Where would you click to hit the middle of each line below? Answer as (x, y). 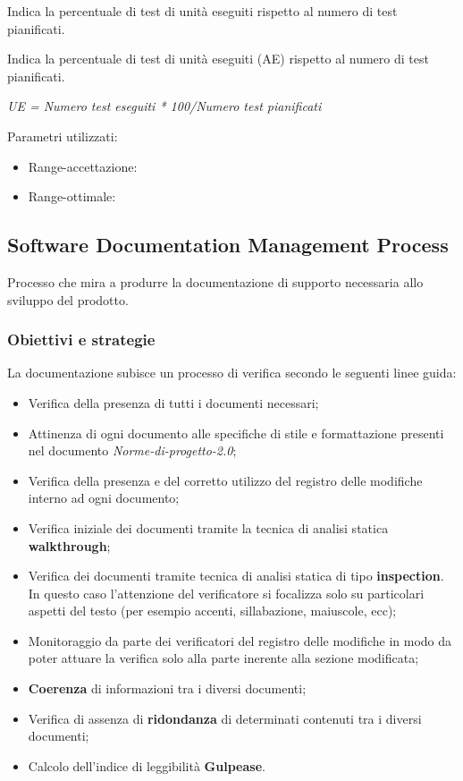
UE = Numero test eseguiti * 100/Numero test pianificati (164, 106)
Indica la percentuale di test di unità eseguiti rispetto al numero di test (202, 11)
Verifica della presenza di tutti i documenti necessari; (173, 402)
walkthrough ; (69, 545)
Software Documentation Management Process (228, 245)
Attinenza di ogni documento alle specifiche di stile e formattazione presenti (236, 433)
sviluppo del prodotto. (68, 299)
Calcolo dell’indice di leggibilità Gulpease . (147, 765)
